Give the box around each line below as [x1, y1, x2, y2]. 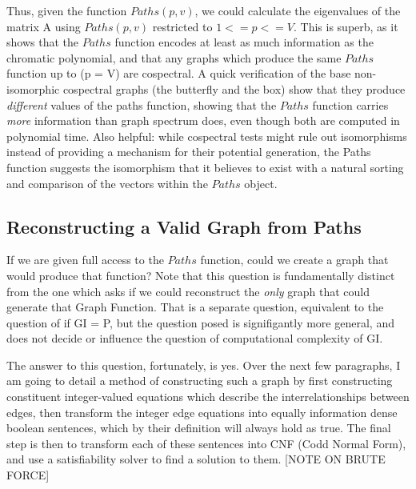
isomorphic [6, 80, 60, 97]
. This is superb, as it [294, 18, 398, 34]
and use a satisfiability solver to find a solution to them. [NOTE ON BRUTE [6, 451, 386, 467]
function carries [312, 96, 389, 113]
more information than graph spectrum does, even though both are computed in [6, 112, 400, 129]
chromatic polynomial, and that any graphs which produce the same [6, 49, 342, 66]
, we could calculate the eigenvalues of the [194, 2, 401, 18]
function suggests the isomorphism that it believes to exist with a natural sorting [6, 158, 404, 175]
